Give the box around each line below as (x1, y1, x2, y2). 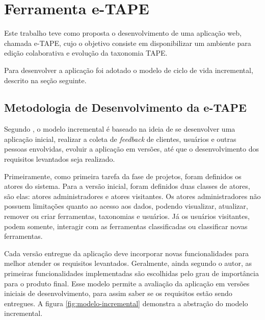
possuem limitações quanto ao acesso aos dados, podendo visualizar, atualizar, (4, 201, 248, 211)
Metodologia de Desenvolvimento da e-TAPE (4, 100, 247, 115)
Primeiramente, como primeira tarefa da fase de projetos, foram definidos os (4, 170, 242, 181)
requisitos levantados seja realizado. (4, 154, 115, 164)
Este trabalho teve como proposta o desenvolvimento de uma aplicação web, (4, 28, 242, 38)
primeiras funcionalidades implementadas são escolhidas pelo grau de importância (4, 268, 259, 279)
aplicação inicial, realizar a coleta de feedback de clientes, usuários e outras (4, 133, 236, 144)
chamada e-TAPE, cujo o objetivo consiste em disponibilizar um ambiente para (4, 37, 251, 48)
